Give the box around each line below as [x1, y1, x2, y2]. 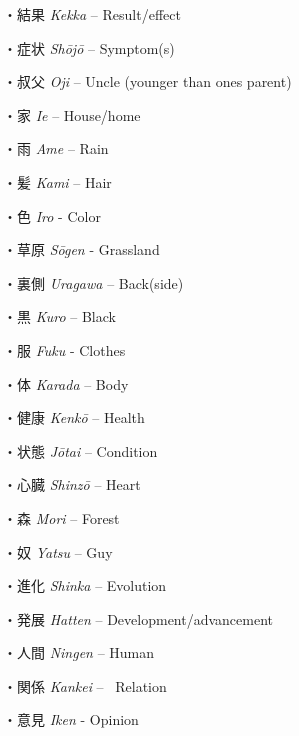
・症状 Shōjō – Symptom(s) [3, 37, 175, 58]
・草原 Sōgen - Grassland [3, 239, 160, 260]
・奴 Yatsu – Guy [3, 541, 113, 562]
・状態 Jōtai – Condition [3, 440, 158, 461]
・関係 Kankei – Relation [3, 675, 167, 696]
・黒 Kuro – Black [3, 306, 116, 327]
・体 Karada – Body [3, 373, 129, 394]
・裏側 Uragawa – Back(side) [3, 272, 184, 293]
